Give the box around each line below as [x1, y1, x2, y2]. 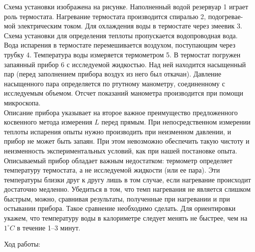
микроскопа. [4, 97, 41, 107]
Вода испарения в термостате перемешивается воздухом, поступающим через [4, 40, 235, 50]
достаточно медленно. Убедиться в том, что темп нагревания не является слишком [4, 184, 251, 194]
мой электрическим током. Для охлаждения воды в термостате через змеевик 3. [4, 21, 242, 31]
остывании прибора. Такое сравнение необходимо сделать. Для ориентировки [4, 203, 236, 213]
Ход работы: [4, 239, 41, 249]
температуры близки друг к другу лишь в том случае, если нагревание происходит [4, 174, 251, 184]
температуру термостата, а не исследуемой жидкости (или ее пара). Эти [4, 165, 220, 175]
